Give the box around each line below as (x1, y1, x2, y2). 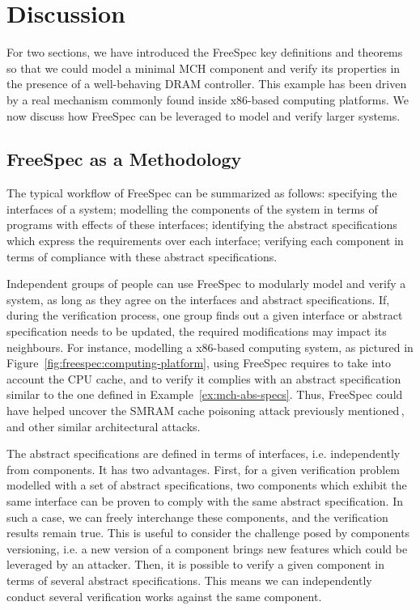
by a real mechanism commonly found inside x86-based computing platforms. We (6, 91, 409, 108)
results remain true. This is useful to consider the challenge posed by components (6, 524, 410, 541)
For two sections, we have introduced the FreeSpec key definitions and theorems (6, 44, 403, 61)
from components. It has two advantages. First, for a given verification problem (6, 460, 401, 477)
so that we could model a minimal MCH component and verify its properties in (6, 59, 401, 76)
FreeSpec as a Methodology (6, 146, 242, 172)
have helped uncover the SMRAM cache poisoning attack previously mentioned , (6, 402, 405, 419)
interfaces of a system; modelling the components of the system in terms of (6, 200, 378, 217)
